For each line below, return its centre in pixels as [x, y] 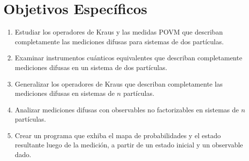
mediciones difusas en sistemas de [65, 93]
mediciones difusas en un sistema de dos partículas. [91, 67]
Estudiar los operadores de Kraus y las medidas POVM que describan [119, 32]
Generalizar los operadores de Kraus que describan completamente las [119, 83]
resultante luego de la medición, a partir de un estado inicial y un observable [129, 145]
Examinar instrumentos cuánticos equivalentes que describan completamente [128, 58]
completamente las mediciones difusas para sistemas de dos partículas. [119, 41]
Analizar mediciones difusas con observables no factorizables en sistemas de [127, 109]
